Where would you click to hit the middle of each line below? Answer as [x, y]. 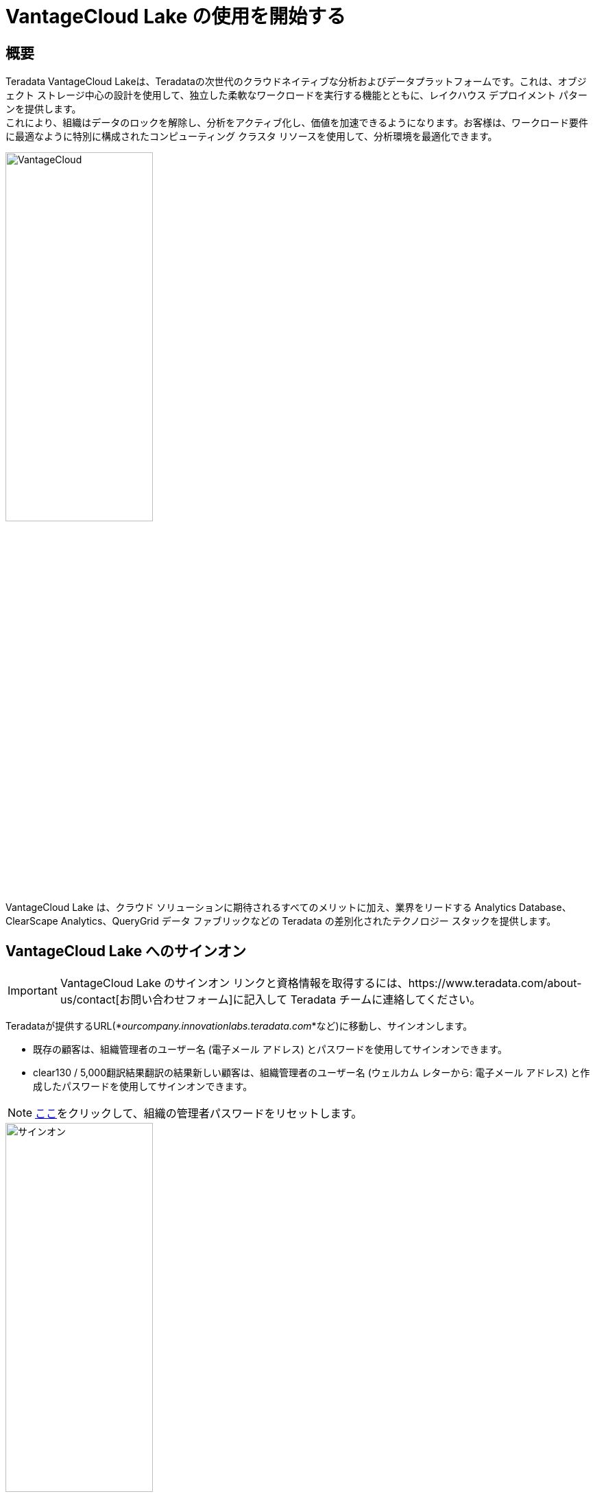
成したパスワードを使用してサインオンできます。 [143, 1087]
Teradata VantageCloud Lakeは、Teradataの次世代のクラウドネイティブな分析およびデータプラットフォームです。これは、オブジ [296, 82]
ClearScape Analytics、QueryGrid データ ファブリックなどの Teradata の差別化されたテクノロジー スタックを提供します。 [281, 921]
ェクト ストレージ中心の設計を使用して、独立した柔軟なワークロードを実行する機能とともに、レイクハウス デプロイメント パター [297, 95]
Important [33, 991]
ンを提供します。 [44, 109]
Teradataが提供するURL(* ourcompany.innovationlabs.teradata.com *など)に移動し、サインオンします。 [239, 1026]
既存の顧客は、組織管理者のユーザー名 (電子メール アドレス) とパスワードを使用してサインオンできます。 [270, 1050]
